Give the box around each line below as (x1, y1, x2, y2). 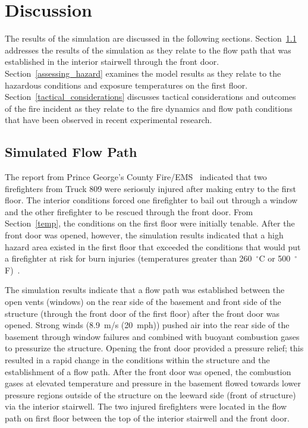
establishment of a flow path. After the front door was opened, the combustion (5, 365, 291, 377)
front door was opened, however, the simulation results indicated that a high (5, 229, 284, 241)
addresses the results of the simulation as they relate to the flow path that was (5, 43, 291, 56)
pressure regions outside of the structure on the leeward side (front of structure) (5, 388, 296, 401)
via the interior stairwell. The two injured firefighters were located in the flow (5, 400, 287, 413)
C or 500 (259, 252, 291, 265)
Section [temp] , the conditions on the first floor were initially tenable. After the (5, 217, 295, 229)
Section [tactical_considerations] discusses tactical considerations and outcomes (5, 90, 296, 103)
